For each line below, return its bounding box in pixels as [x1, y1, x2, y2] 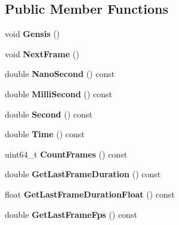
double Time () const [5, 128, 85, 140]
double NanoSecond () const [5, 67, 115, 80]
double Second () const [5, 107, 92, 120]
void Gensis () [5, 27, 60, 40]
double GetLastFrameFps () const [5, 208, 137, 220]
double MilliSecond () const [5, 87, 112, 100]
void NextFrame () [5, 47, 79, 60]
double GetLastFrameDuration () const [5, 168, 161, 180]
